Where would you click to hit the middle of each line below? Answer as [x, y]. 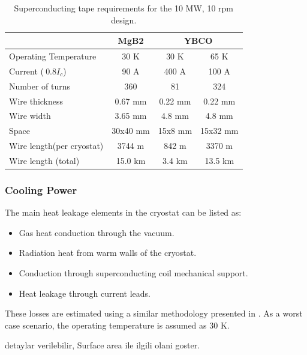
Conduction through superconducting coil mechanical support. [133, 273]
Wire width [30, 116]
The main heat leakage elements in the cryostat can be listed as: [123, 212]
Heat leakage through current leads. [85, 293]
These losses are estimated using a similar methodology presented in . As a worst [154, 313]
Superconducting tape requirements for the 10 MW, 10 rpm [124, 8]
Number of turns [40, 86]
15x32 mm [219, 131]
